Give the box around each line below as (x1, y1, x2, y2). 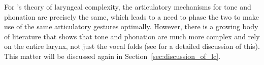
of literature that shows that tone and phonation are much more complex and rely (4, 31, 260, 41)
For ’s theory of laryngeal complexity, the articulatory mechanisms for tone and (4, 2, 251, 12)
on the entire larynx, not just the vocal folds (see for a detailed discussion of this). (4, 41, 260, 51)
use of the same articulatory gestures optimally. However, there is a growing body (4, 21, 258, 32)
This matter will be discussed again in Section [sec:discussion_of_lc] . (4, 50, 221, 61)
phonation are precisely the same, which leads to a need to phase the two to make (4, 11, 259, 22)
